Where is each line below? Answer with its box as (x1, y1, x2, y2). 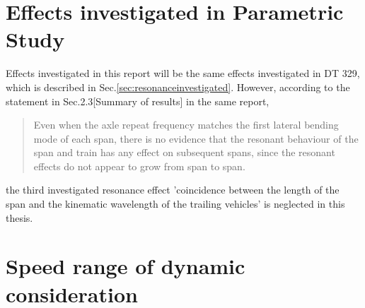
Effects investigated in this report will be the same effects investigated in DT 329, (6, 66, 360, 81)
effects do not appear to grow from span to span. (33, 158, 245, 173)
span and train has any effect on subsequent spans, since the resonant (33, 145, 335, 160)
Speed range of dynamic (6, 251, 245, 280)
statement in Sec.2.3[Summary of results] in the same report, (6, 93, 270, 108)
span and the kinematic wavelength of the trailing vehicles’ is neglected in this (6, 196, 345, 211)
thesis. (6, 210, 33, 225)
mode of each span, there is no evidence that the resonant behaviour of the (33, 131, 359, 146)
